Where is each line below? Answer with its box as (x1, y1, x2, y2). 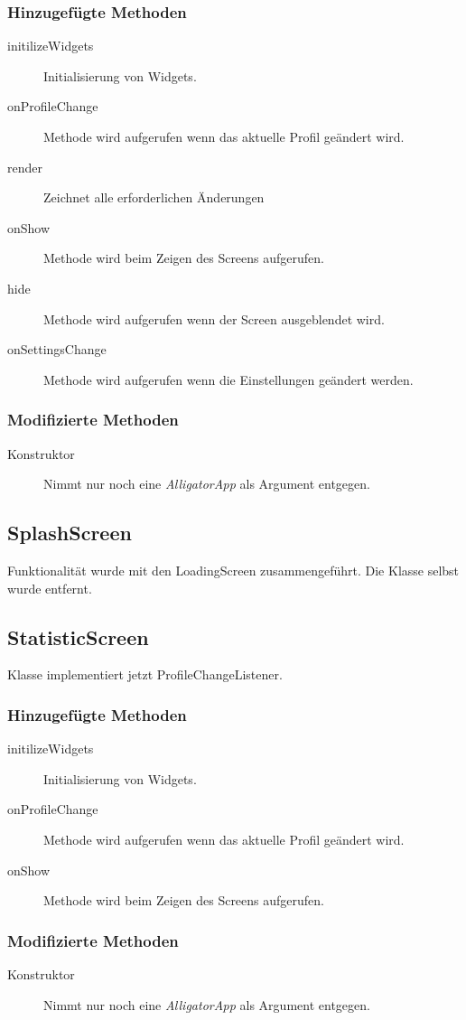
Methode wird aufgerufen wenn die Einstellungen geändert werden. (43, 370, 414, 388)
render (7, 157, 42, 176)
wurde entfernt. (7, 578, 92, 597)
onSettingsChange (7, 340, 107, 359)
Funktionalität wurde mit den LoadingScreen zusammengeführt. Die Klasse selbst (7, 560, 460, 579)
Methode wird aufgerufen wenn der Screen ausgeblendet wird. (43, 309, 385, 328)
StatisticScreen (7, 622, 149, 650)
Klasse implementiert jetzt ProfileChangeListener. (7, 665, 283, 684)
